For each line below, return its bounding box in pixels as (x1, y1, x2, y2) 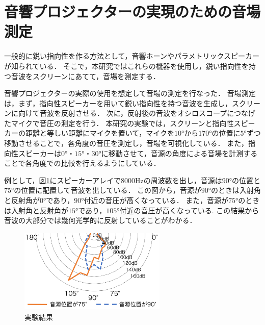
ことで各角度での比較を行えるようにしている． (4, 158, 161, 168)
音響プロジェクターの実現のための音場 (4, 1, 260, 22)
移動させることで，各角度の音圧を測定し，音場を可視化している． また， (4, 138, 248, 148)
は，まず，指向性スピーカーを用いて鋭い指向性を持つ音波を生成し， (4, 97, 232, 108)
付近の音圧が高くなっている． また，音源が (84, 195, 229, 206)
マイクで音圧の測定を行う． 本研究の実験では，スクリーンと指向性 (11, 117, 234, 128)
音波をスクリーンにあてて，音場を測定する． (11, 70, 161, 81)
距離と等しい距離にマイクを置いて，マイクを (25, 128, 175, 138)
